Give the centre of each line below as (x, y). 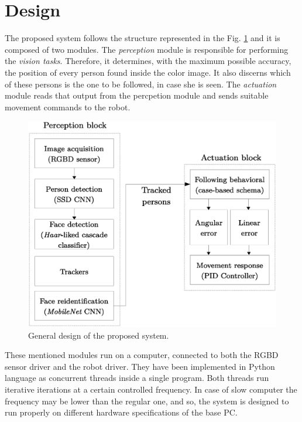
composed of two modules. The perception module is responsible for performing (147, 49)
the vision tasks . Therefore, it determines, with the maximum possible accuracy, (148, 61)
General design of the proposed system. (99, 335)
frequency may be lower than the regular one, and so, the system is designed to (147, 401)
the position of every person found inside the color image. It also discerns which (148, 72)
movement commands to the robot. (68, 107)
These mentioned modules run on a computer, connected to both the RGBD (142, 355)
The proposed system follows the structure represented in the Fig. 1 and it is (143, 38)
